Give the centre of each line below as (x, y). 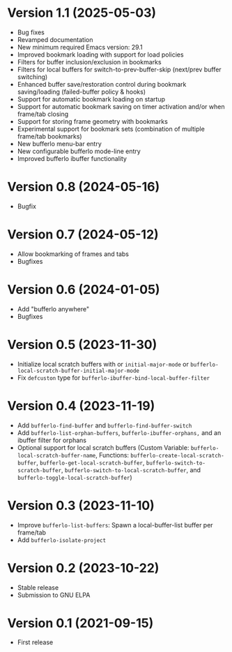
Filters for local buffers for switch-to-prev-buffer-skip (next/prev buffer (119, 69)
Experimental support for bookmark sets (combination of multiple (111, 129)
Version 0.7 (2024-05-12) (83, 235)
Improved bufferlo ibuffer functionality (72, 158)
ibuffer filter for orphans (52, 440)
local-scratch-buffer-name (56, 455)
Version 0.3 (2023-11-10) (81, 505)
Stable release (38, 587)
